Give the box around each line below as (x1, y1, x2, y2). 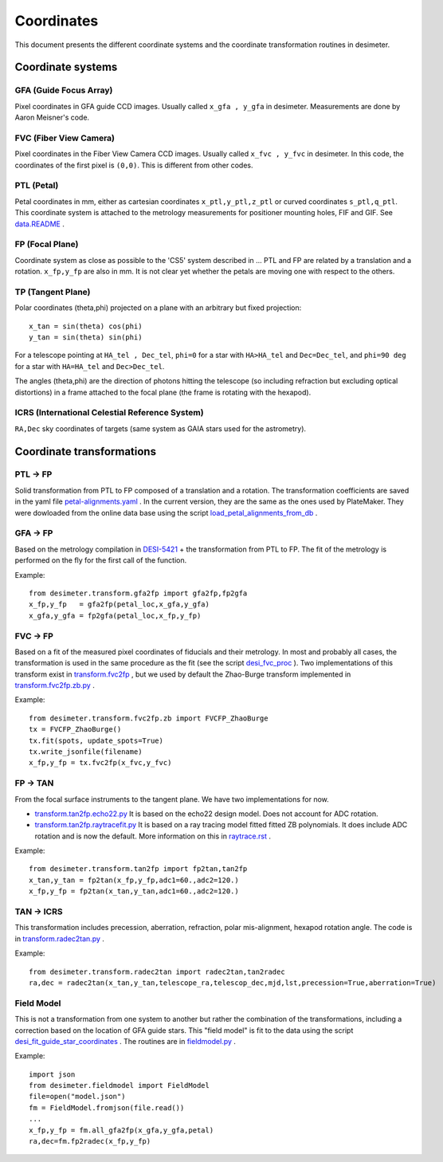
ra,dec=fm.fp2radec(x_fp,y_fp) (29, 1136, 151, 1146)
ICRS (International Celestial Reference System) (14, 407, 204, 418)
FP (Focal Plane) (14, 239, 79, 250)
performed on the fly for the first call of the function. (14, 555, 187, 565)
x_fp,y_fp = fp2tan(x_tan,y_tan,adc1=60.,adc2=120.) (29, 887, 239, 896)
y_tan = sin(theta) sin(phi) (29, 333, 143, 342)
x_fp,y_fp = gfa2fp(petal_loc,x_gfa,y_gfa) (29, 600, 210, 609)
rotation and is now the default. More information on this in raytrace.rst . (34, 831, 271, 841)
